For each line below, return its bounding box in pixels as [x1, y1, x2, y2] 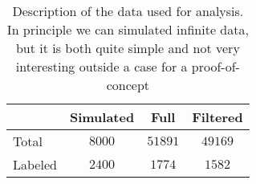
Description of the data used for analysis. [12, 2, 244, 20]
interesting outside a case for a [15, 57, 188, 76]
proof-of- [191, 57, 240, 76]
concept [106, 76, 150, 94]
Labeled [13, 155, 57, 174]
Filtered [192, 108, 243, 126]
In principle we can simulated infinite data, [6, 20, 249, 39]
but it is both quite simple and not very [15, 39, 240, 57]
